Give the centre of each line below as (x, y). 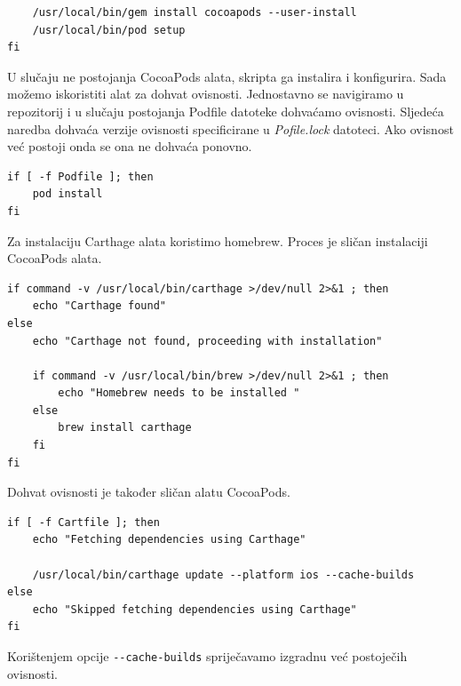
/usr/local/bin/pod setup (109, 30)
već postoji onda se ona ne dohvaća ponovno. (130, 146)
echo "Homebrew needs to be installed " (179, 393)
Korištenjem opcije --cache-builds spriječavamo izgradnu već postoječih (207, 656)
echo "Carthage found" (99, 306)
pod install (68, 194)
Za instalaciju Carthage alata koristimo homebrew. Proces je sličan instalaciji (218, 240)
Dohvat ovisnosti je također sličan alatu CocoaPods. (149, 492)
